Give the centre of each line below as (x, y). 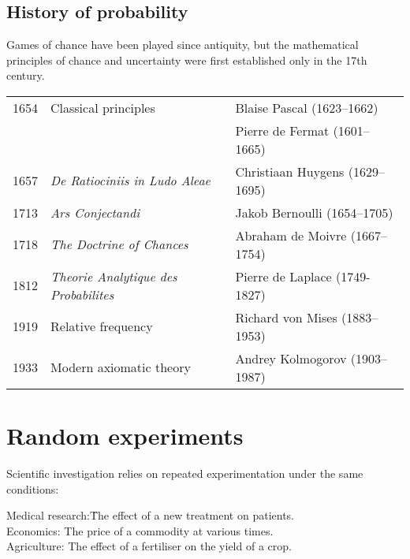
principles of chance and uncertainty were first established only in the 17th (187, 60)
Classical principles (103, 107)
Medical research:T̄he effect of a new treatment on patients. (150, 515)
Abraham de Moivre (291, 235)
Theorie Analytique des (114, 276)
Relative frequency (102, 326)
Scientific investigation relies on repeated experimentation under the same (185, 473)
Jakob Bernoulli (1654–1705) (314, 212)
